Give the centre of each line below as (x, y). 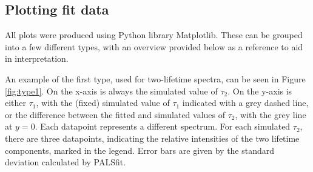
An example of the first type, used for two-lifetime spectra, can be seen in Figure (155, 78)
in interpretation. (37, 58)
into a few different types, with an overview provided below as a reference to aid (154, 46)
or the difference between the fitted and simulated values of (115, 114)
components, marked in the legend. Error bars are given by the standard (140, 150)
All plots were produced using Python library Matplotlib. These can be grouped (154, 35)
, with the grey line (271, 114)
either (16, 103)
